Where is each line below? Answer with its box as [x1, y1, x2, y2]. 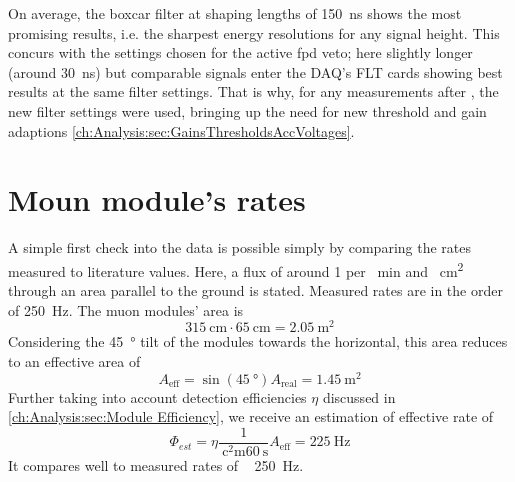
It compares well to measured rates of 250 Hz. [8, 454, 304, 475]
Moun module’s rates [8, 179, 306, 220]
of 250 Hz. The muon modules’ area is [8, 299, 244, 320]
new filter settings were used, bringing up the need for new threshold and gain [8, 100, 487, 121]
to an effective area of [8, 350, 141, 371]
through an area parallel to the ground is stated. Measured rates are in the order [8, 280, 503, 301]
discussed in [322, 386, 396, 407]
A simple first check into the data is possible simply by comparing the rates [8, 237, 472, 258]
